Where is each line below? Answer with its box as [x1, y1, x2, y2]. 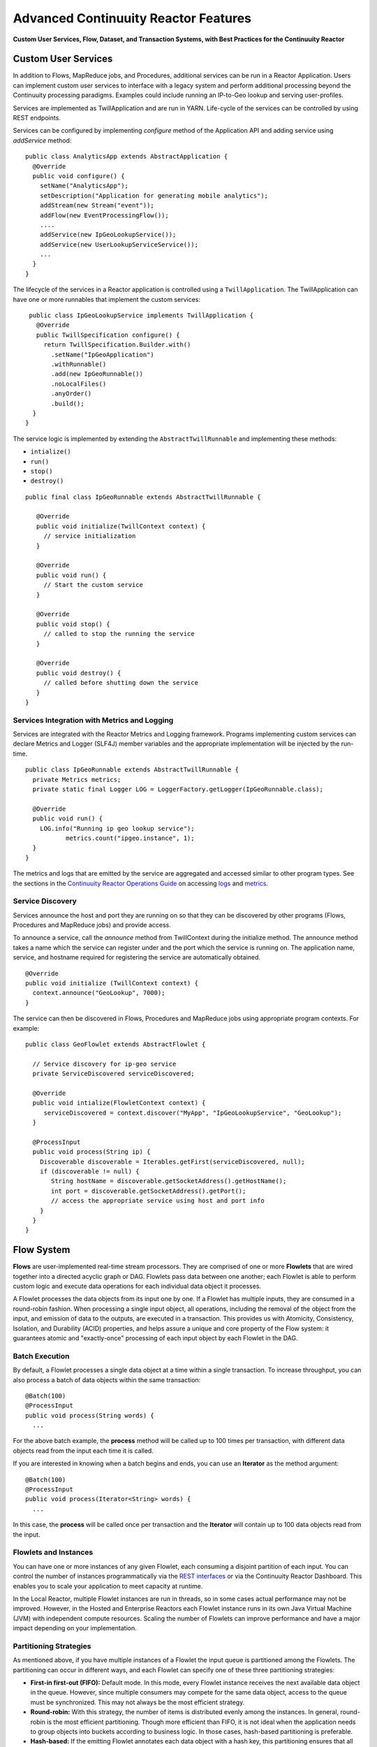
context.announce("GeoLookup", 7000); [32, 989, 165, 997]
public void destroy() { [36, 669, 121, 677]
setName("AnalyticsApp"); [39, 182, 129, 190]
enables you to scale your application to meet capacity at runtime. [13, 1581, 203, 1590]
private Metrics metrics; [32, 776, 121, 783]
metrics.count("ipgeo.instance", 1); [65, 834, 195, 842]
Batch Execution [13, 1351, 70, 1361]
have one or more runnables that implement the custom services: [13, 295, 200, 303]
